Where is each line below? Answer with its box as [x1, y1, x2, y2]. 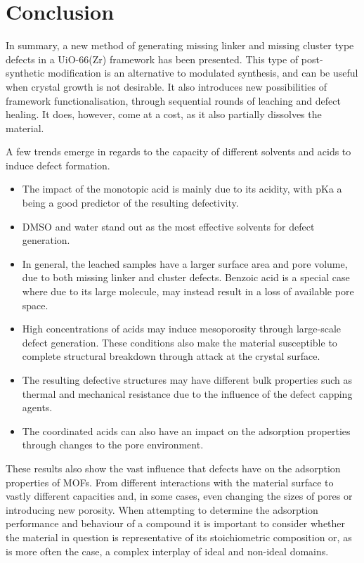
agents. [22, 400, 53, 415]
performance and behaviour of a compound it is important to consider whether [6, 516, 346, 531]
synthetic [6, 65, 45, 80]
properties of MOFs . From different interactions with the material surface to [6, 474, 334, 489]
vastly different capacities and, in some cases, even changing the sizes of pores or [6, 488, 353, 503]
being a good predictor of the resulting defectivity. [22, 195, 239, 210]
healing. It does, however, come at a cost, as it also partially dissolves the [6, 107, 322, 122]
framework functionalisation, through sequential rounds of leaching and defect [6, 93, 341, 108]
